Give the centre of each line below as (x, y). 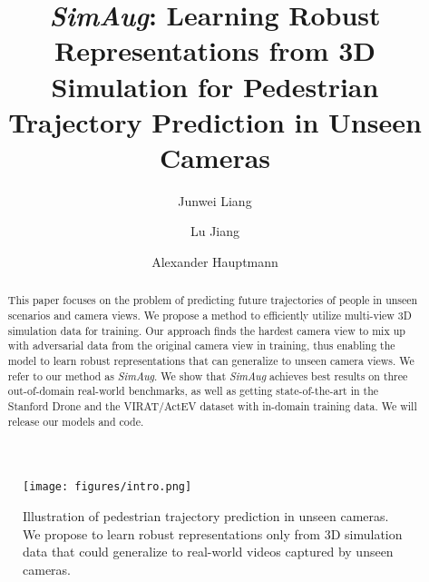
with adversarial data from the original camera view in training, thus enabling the (201, 345)
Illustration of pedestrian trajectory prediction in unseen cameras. (206, 516)
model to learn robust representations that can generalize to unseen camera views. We (211, 361)
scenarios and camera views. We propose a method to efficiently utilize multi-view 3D (210, 316)
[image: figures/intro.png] (107, 487)
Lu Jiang (215, 231)
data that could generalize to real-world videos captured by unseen (208, 552)
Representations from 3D (215, 50)
